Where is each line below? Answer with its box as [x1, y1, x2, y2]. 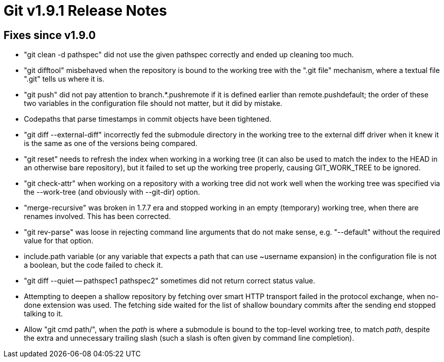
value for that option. [24, 236, 93, 245]
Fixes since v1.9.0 [4, 28, 96, 42]
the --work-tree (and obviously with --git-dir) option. [24, 188, 200, 197]
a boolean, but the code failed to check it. [24, 261, 163, 270]
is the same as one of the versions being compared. [24, 139, 198, 148]
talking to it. [24, 309, 63, 318]
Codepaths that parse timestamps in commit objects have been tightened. [24, 115, 272, 124]
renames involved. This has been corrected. [24, 212, 171, 221]
